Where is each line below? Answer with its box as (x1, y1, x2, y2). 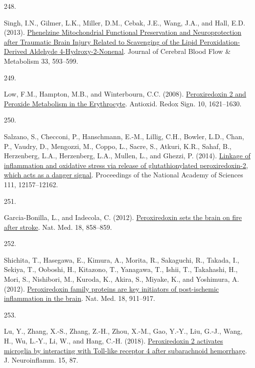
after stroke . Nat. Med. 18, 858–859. (4, 221, 112, 232)
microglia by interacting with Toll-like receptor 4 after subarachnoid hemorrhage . (4, 345, 247, 355)
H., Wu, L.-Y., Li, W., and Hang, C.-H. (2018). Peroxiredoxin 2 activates (4, 336, 223, 346)
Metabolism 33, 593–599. (4, 55, 78, 66)
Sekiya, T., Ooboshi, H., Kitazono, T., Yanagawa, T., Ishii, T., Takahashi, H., (4, 264, 238, 274)
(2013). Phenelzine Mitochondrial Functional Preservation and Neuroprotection (4, 27, 242, 37)
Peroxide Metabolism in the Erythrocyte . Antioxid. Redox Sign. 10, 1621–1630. (4, 98, 242, 108)
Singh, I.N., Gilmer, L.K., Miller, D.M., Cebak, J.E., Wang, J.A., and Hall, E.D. (4, 17, 245, 27)
